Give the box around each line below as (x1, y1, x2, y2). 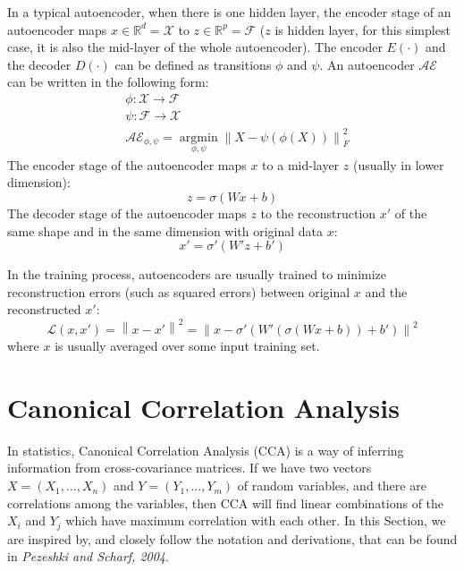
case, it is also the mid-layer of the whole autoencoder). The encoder (7, 38, 383, 56)
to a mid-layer (262, 155, 340, 174)
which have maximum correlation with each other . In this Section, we (65, 511, 446, 530)
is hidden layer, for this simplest (274, 20, 451, 38)
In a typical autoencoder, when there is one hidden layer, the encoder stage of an (7, 3, 451, 21)
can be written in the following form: (7, 72, 209, 91)
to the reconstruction (260, 203, 376, 222)
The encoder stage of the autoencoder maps (7, 155, 247, 174)
